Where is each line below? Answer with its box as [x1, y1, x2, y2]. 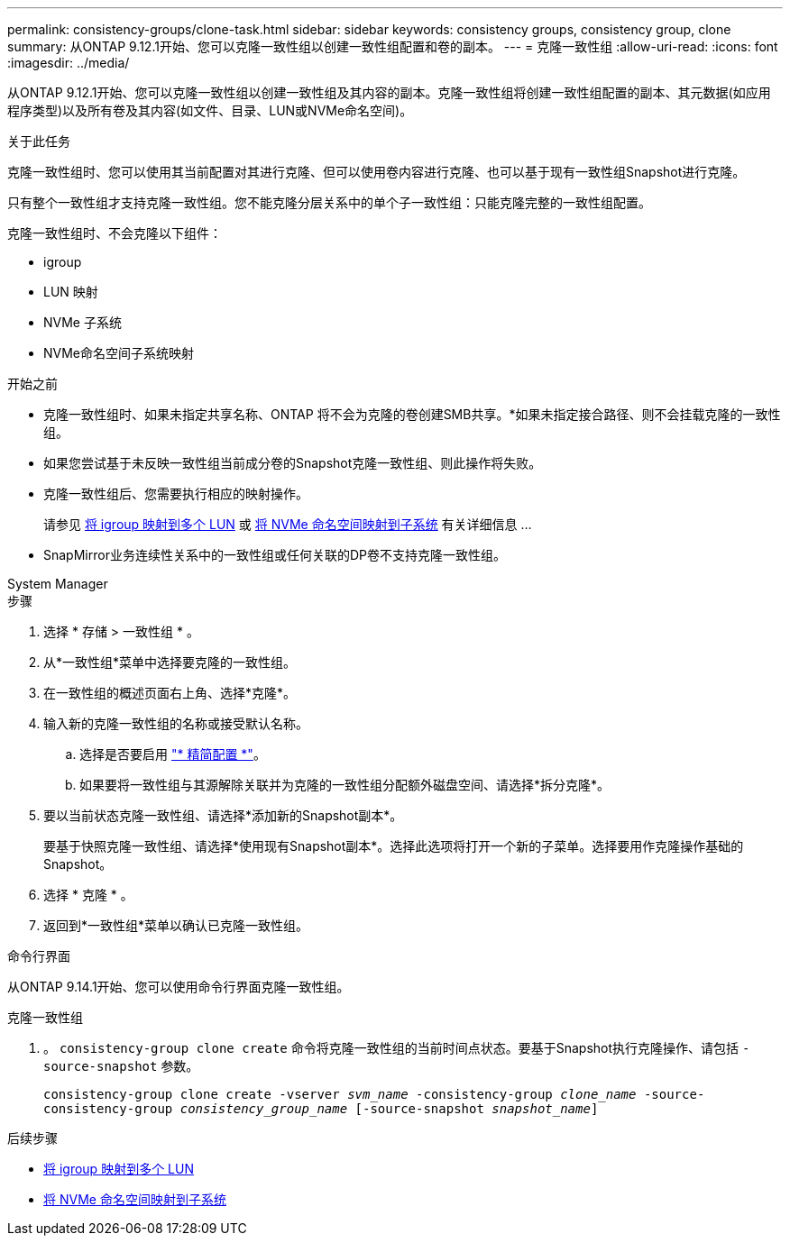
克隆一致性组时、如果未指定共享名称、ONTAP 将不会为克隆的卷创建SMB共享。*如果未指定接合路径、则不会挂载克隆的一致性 [43, 407, 781, 422]
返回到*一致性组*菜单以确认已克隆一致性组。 [43, 918, 309, 933]
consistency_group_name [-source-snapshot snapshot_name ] [179, 1101, 599, 1116]
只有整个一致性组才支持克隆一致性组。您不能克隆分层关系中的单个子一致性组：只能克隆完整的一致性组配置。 [7, 195, 651, 210]
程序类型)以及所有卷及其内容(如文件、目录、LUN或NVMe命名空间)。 [7, 103, 413, 118]
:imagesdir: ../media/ [7, 55, 130, 70]
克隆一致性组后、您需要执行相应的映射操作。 [43, 486, 308, 501]
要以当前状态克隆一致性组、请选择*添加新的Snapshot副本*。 [43, 808, 403, 823]
